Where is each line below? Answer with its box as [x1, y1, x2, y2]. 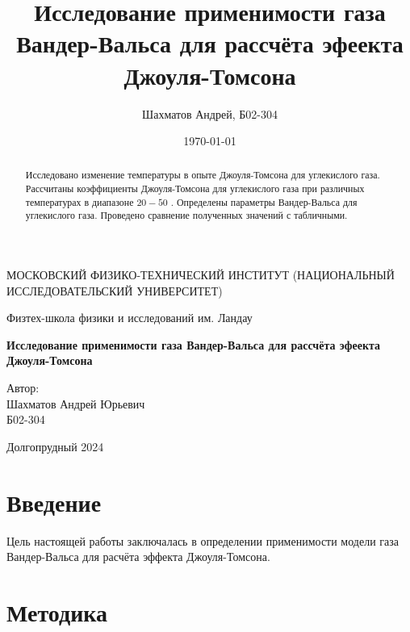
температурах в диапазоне [25, 195, 134, 208]
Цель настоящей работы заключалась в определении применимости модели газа [6, 532, 400, 549]
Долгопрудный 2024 [6, 437, 104, 454]
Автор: [6, 379, 40, 396]
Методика [6, 595, 108, 628]
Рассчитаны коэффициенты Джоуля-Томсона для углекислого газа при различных [25, 182, 365, 195]
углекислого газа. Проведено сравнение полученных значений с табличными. [25, 208, 348, 222]
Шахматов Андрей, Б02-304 [142, 105, 278, 122]
